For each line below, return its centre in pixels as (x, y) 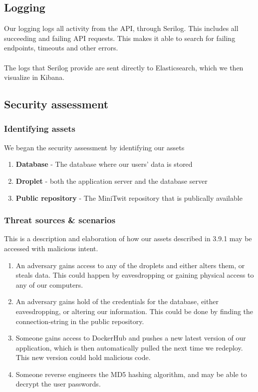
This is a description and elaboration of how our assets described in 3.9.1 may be (128, 238)
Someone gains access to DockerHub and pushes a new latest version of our (131, 338)
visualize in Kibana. (34, 77)
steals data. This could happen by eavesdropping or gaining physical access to (135, 275)
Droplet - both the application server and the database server (112, 181)
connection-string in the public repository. (80, 321)
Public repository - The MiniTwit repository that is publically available (129, 197)
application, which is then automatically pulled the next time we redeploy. (129, 347)
